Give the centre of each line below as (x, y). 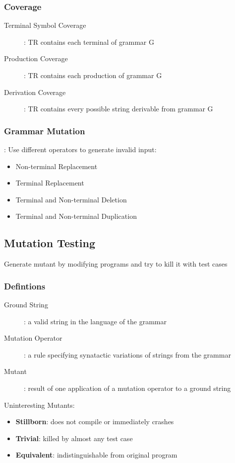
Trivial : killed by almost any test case (74, 438)
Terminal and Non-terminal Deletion (71, 199)
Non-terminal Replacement (57, 166)
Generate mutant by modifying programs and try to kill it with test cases (116, 264)
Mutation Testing (50, 243)
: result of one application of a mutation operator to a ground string (127, 388)
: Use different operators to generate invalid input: (80, 149)
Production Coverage (36, 58)
